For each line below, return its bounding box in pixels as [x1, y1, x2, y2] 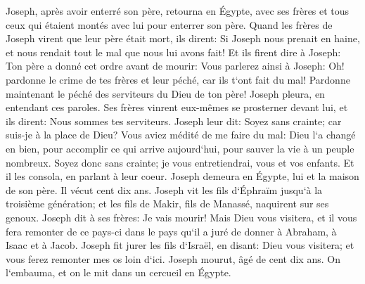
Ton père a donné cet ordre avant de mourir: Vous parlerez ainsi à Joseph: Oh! [6, 58, 345, 73]
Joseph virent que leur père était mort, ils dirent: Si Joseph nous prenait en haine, [6, 31, 360, 46]
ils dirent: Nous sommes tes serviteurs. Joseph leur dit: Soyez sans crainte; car [6, 113, 342, 128]
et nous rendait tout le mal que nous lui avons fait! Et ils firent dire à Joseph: [6, 44, 341, 59]
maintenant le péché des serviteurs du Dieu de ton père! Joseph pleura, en [6, 86, 325, 101]
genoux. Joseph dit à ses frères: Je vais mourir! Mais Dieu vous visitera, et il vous [6, 209, 357, 224]
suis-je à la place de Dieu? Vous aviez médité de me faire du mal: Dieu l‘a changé [6, 127, 356, 142]
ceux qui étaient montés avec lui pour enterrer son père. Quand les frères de [6, 17, 333, 32]
